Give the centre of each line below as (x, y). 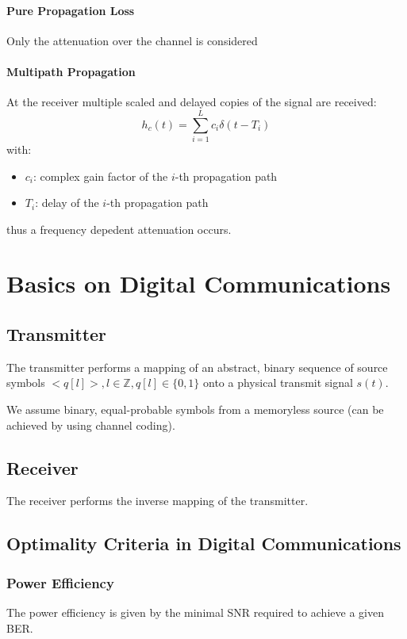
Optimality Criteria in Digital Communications (204, 543)
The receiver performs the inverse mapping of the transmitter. (157, 501)
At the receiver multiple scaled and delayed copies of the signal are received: (192, 102)
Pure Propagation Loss (71, 10)
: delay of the (67, 203)
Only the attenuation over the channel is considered (132, 40)
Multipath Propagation (71, 71)
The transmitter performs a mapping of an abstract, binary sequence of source (197, 367)
